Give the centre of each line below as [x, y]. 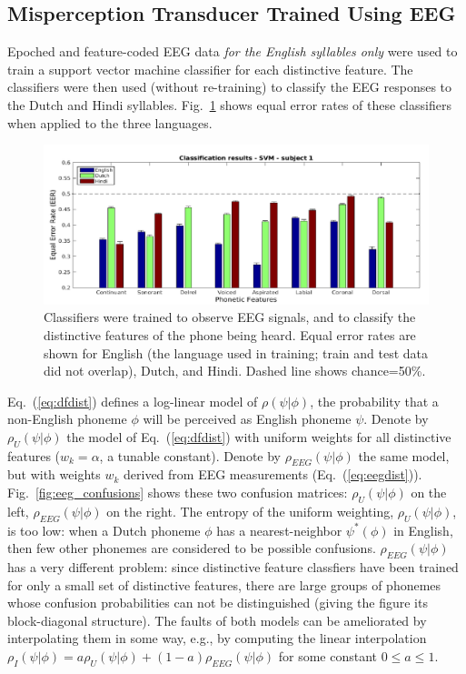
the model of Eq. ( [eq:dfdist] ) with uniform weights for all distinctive [259, 436]
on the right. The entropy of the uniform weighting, [250, 511]
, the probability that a [374, 401]
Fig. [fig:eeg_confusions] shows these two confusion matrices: [178, 493]
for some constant [327, 656]
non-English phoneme [67, 419]
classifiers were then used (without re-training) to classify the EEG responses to [230, 87]
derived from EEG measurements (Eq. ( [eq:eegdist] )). [273, 474]
